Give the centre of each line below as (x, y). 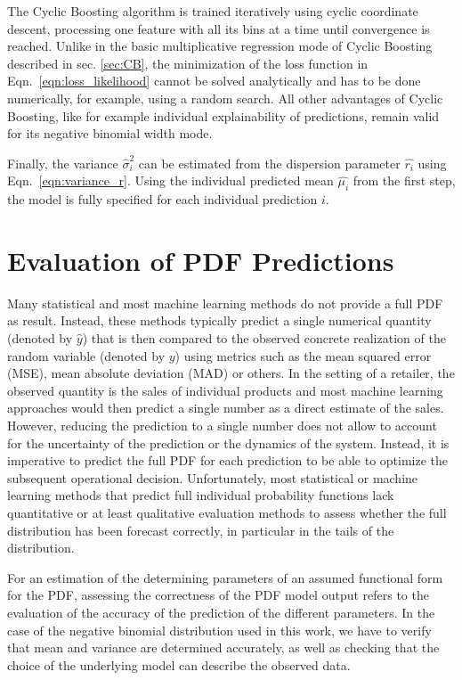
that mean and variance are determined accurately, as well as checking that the (223, 647)
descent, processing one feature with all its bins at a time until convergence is (219, 28)
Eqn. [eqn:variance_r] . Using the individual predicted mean (170, 180)
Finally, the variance (63, 163)
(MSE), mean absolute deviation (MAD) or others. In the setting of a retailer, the (231, 373)
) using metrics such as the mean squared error (303, 355)
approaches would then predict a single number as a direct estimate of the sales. (226, 408)
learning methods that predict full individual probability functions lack (201, 495)
